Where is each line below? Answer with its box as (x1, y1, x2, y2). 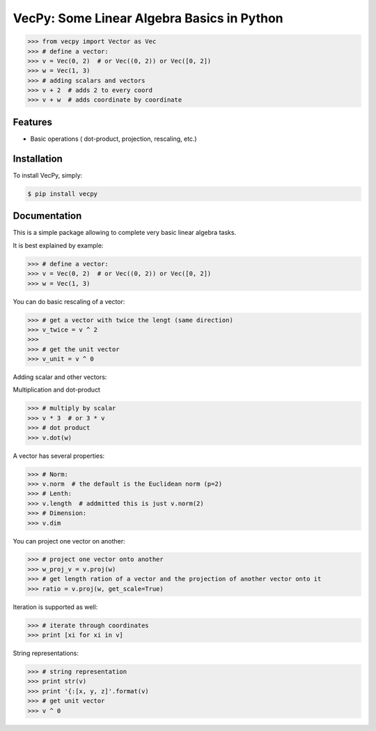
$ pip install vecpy (27, 190, 97, 198)
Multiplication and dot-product (13, 385, 101, 394)
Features (13, 116, 52, 128)
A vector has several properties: (13, 452, 105, 460)
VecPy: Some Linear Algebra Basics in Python (13, 10, 283, 26)
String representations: (13, 649, 79, 657)
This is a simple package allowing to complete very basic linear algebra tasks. (13, 229, 237, 237)
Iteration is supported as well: (13, 603, 98, 611)
